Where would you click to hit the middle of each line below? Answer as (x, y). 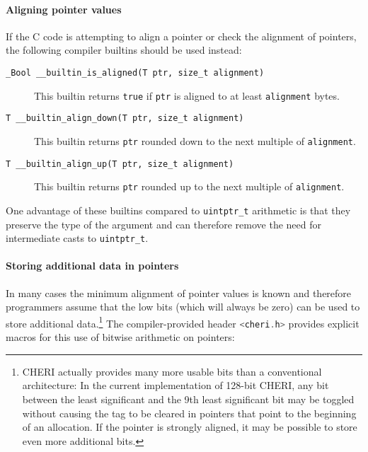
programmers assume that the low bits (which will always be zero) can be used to (183, 307)
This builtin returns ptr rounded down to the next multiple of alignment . (195, 140)
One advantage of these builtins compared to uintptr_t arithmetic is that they (178, 210)
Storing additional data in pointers (92, 266)
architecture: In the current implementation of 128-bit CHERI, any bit (176, 385)
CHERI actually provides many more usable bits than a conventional (172, 371)
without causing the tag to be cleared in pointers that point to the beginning (189, 413)
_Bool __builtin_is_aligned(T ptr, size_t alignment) (135, 73)
